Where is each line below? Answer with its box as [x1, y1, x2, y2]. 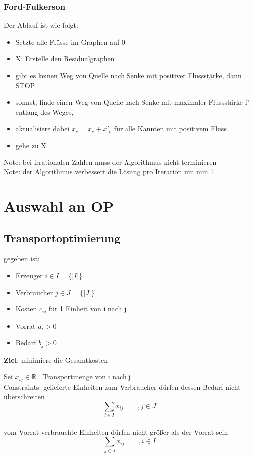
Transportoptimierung [4, 230, 121, 245]
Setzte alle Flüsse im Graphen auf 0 [15, 36, 125, 47]
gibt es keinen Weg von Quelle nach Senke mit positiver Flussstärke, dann [15, 70, 242, 80]
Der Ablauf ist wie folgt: [4, 20, 78, 30]
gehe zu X [15, 140, 46, 150]
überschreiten [4, 391, 45, 402]
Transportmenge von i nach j [42, 371, 131, 382]
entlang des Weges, [15, 106, 74, 117]
